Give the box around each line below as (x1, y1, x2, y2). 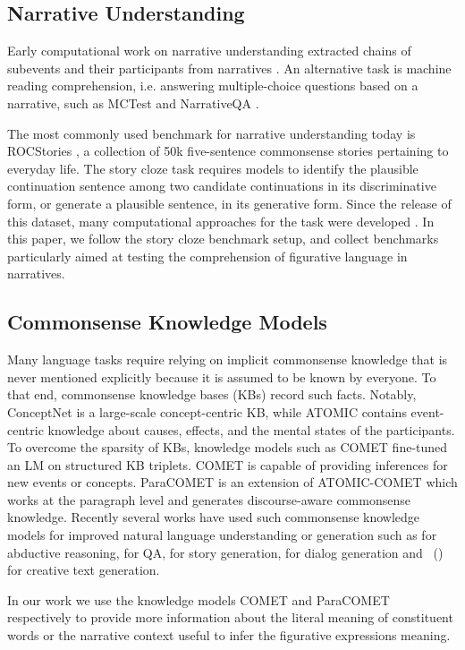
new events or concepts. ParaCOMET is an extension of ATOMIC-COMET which (7, 473, 458, 492)
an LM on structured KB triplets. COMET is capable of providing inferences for (7, 455, 448, 474)
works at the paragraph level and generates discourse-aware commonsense (7, 490, 410, 509)
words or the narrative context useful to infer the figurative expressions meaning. (7, 626, 451, 645)
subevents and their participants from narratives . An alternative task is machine (7, 58, 452, 77)
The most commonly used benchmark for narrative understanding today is (7, 124, 416, 142)
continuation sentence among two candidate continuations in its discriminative (7, 176, 436, 195)
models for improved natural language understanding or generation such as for (7, 526, 437, 544)
